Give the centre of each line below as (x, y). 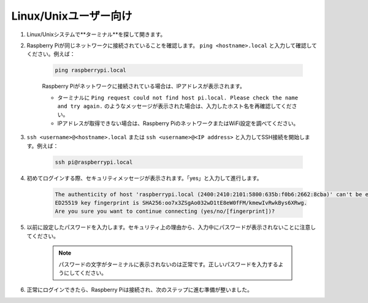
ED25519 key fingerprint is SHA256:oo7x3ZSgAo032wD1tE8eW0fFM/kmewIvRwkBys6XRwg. (181, 203)
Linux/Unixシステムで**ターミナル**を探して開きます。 (96, 34)
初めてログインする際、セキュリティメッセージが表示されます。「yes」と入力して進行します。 (144, 178)
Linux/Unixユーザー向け (72, 16)
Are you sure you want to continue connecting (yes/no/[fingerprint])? (165, 211)
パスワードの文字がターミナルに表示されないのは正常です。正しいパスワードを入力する (168, 264)
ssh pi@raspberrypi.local (94, 162)
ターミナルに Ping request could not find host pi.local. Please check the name (178, 98)
